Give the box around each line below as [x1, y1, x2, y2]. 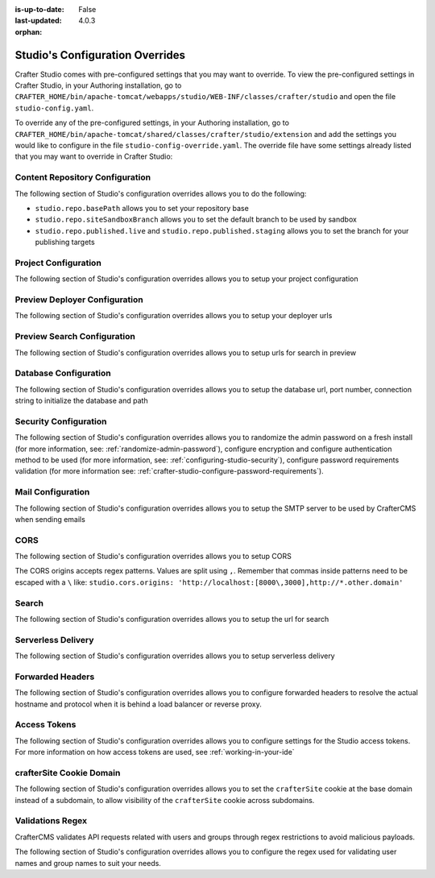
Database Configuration [14, 367, 112, 379]
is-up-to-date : [14, 5, 64, 14]
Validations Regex [14, 815, 88, 826]
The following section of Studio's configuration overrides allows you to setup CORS [14, 552, 292, 561]
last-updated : [14, 16, 62, 26]
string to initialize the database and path [14, 396, 148, 406]
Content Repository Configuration [14, 172, 151, 183]
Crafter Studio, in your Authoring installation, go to [14, 81, 182, 90]
